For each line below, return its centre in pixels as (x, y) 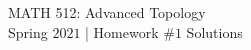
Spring (28, 31)
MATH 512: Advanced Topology (107, 12)
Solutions (214, 31)
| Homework (122, 31)
